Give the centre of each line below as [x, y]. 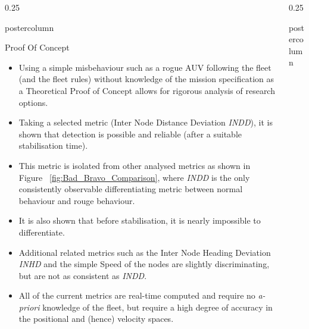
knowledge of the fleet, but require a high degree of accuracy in [157, 307]
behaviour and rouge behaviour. [77, 200]
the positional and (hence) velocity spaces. [96, 319]
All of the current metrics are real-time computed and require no [137, 295]
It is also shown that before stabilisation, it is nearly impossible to [140, 220]
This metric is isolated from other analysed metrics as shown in [135, 165]
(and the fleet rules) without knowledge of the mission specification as [146, 79]
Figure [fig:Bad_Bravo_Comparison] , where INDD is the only [134, 177]
